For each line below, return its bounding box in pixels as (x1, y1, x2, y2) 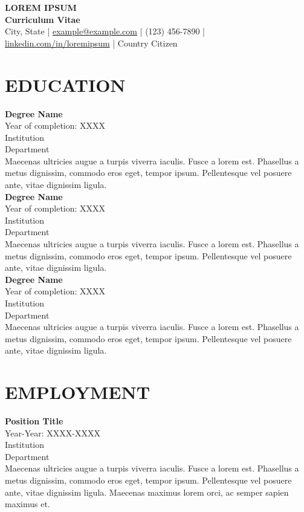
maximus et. (5, 497, 50, 510)
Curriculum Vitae (5, 13, 80, 25)
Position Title (5, 415, 63, 427)
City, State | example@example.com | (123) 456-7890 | (5, 25, 205, 37)
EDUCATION (5, 72, 126, 97)
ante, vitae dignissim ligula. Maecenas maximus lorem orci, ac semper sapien (5, 485, 289, 498)
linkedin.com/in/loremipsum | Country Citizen (5, 36, 178, 49)
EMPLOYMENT (5, 380, 150, 404)
